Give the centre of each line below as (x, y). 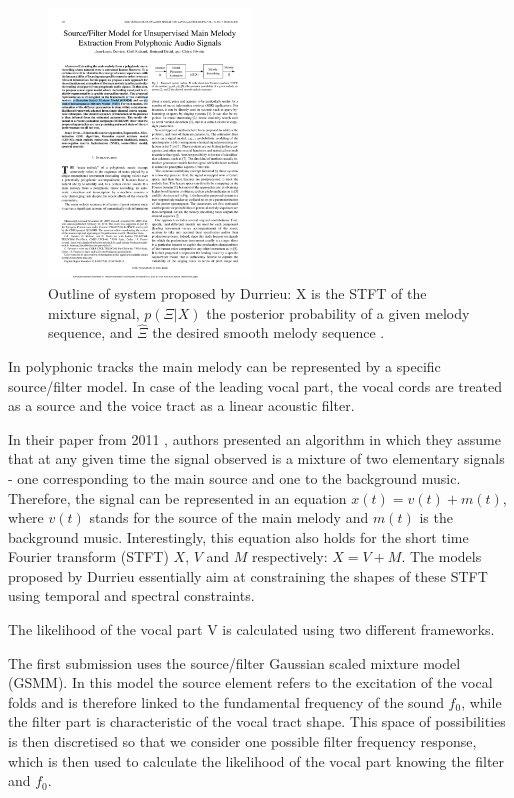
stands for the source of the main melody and (229, 517)
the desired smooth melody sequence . (268, 332)
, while (481, 701)
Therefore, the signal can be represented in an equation (177, 497)
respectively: (290, 556)
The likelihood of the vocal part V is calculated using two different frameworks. (251, 629)
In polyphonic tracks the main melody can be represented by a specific (224, 365)
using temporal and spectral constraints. (131, 595)
